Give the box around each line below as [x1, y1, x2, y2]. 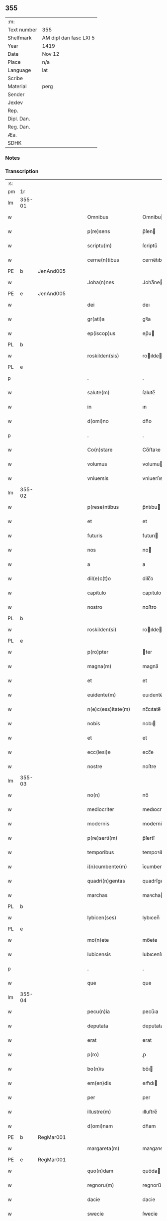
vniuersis [87, 475, 109, 482]
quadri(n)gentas [87, 878, 125, 885]
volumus [87, 460, 107, 467]
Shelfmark [7, 34, 32, 41]
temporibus [87, 849, 114, 856]
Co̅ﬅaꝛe [142, 446, 161, 453]
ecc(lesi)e [87, 749, 111, 756]
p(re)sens [87, 228, 110, 235]
